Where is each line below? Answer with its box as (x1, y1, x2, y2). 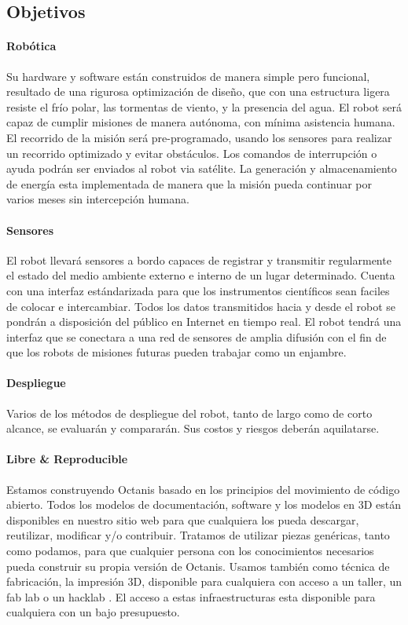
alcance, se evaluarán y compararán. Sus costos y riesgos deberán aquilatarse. (6, 420, 380, 437)
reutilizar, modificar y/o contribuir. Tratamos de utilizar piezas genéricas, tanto (6, 527, 390, 543)
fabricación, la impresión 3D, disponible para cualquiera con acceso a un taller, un (6, 573, 402, 590)
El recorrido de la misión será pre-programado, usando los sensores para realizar (6, 129, 392, 145)
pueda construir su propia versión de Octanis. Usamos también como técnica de (6, 557, 390, 574)
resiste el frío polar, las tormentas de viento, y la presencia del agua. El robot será (6, 98, 402, 115)
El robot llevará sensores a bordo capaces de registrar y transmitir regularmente (6, 251, 391, 268)
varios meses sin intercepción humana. (6, 191, 189, 207)
